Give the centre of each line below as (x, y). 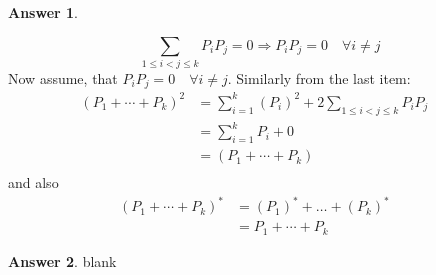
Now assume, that (63, 77)
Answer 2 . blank (62, 260)
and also (33, 182)
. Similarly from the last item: (319, 77)
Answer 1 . (43, 12)
